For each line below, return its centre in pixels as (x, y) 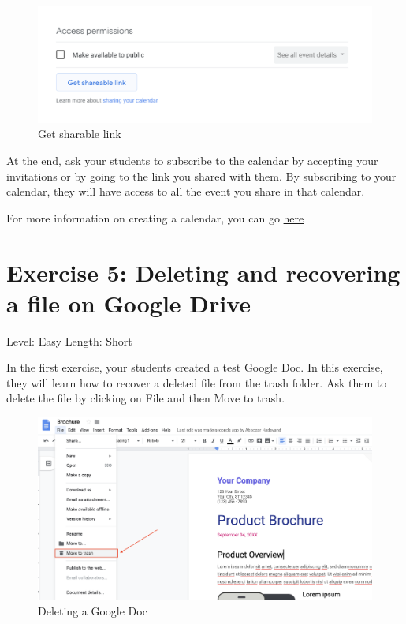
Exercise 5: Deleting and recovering (203, 272)
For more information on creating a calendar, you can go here (155, 217)
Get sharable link (80, 134)
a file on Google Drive (129, 303)
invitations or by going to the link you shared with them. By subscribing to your (201, 176)
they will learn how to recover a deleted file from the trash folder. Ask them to (197, 382)
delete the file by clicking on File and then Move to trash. (146, 398)
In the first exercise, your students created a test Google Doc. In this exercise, (195, 367)
